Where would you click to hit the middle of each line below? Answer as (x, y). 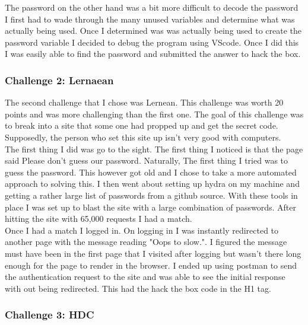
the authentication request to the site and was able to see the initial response (145, 277)
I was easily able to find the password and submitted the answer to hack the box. (153, 54)
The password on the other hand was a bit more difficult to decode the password (152, 7)
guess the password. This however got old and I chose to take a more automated (151, 172)
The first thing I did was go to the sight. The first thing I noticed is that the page (154, 149)
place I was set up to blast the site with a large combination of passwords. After (150, 207)
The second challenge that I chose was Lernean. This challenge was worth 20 (144, 102)
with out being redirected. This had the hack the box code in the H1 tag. (138, 288)
